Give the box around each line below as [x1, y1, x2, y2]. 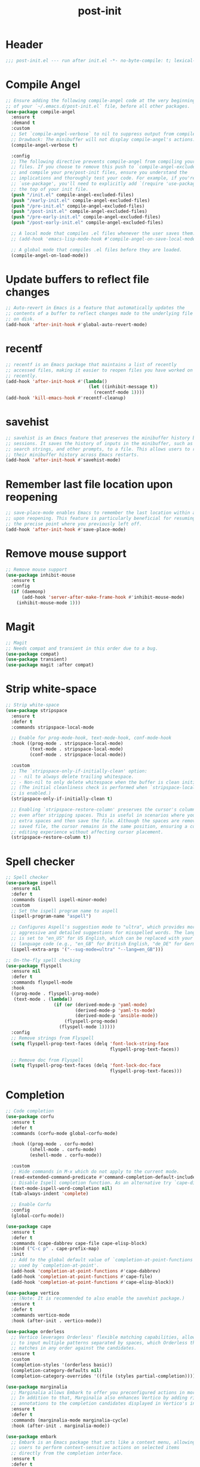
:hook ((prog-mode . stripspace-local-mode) [11, 741, 124, 747]
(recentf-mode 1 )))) [94, 389, 145, 395]
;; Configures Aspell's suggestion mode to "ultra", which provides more [11, 924, 198, 930]
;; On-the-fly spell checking [5, 957, 81, 963]
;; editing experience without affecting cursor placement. [11, 829, 164, 835]
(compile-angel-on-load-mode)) [11, 252, 89, 258]
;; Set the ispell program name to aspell [11, 908, 118, 914]
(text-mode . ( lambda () [13, 996, 73, 1002]
